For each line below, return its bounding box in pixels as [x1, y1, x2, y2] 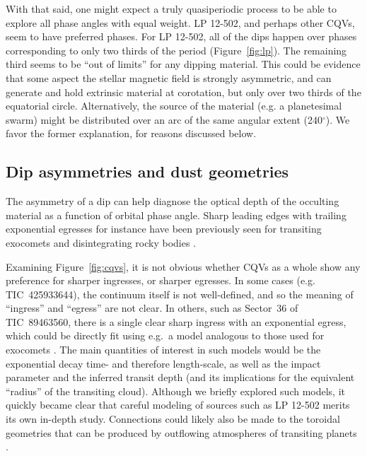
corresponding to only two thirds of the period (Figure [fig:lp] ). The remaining [6, 42, 347, 57]
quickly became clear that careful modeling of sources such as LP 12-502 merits [6, 397, 350, 412]
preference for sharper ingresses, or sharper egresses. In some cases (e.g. [6, 273, 315, 288]
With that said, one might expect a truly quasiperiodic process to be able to [6, 1, 337, 16]
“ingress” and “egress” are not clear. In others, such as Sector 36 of [6, 300, 298, 315]
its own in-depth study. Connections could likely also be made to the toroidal [6, 411, 340, 426]
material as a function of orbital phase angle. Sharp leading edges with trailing [6, 207, 346, 222]
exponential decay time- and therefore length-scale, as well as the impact [6, 356, 321, 370]
